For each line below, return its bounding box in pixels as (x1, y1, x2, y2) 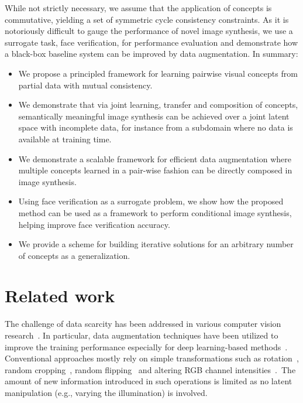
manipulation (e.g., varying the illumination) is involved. (5, 386, 208, 398)
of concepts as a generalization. (18, 249, 130, 261)
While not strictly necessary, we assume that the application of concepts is (5, 2, 272, 13)
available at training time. (18, 132, 112, 145)
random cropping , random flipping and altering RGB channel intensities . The (5, 363, 296, 375)
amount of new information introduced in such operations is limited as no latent (5, 375, 292, 387)
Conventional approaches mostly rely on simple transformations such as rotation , (5, 352, 299, 364)
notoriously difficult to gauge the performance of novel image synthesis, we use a (5, 25, 293, 37)
